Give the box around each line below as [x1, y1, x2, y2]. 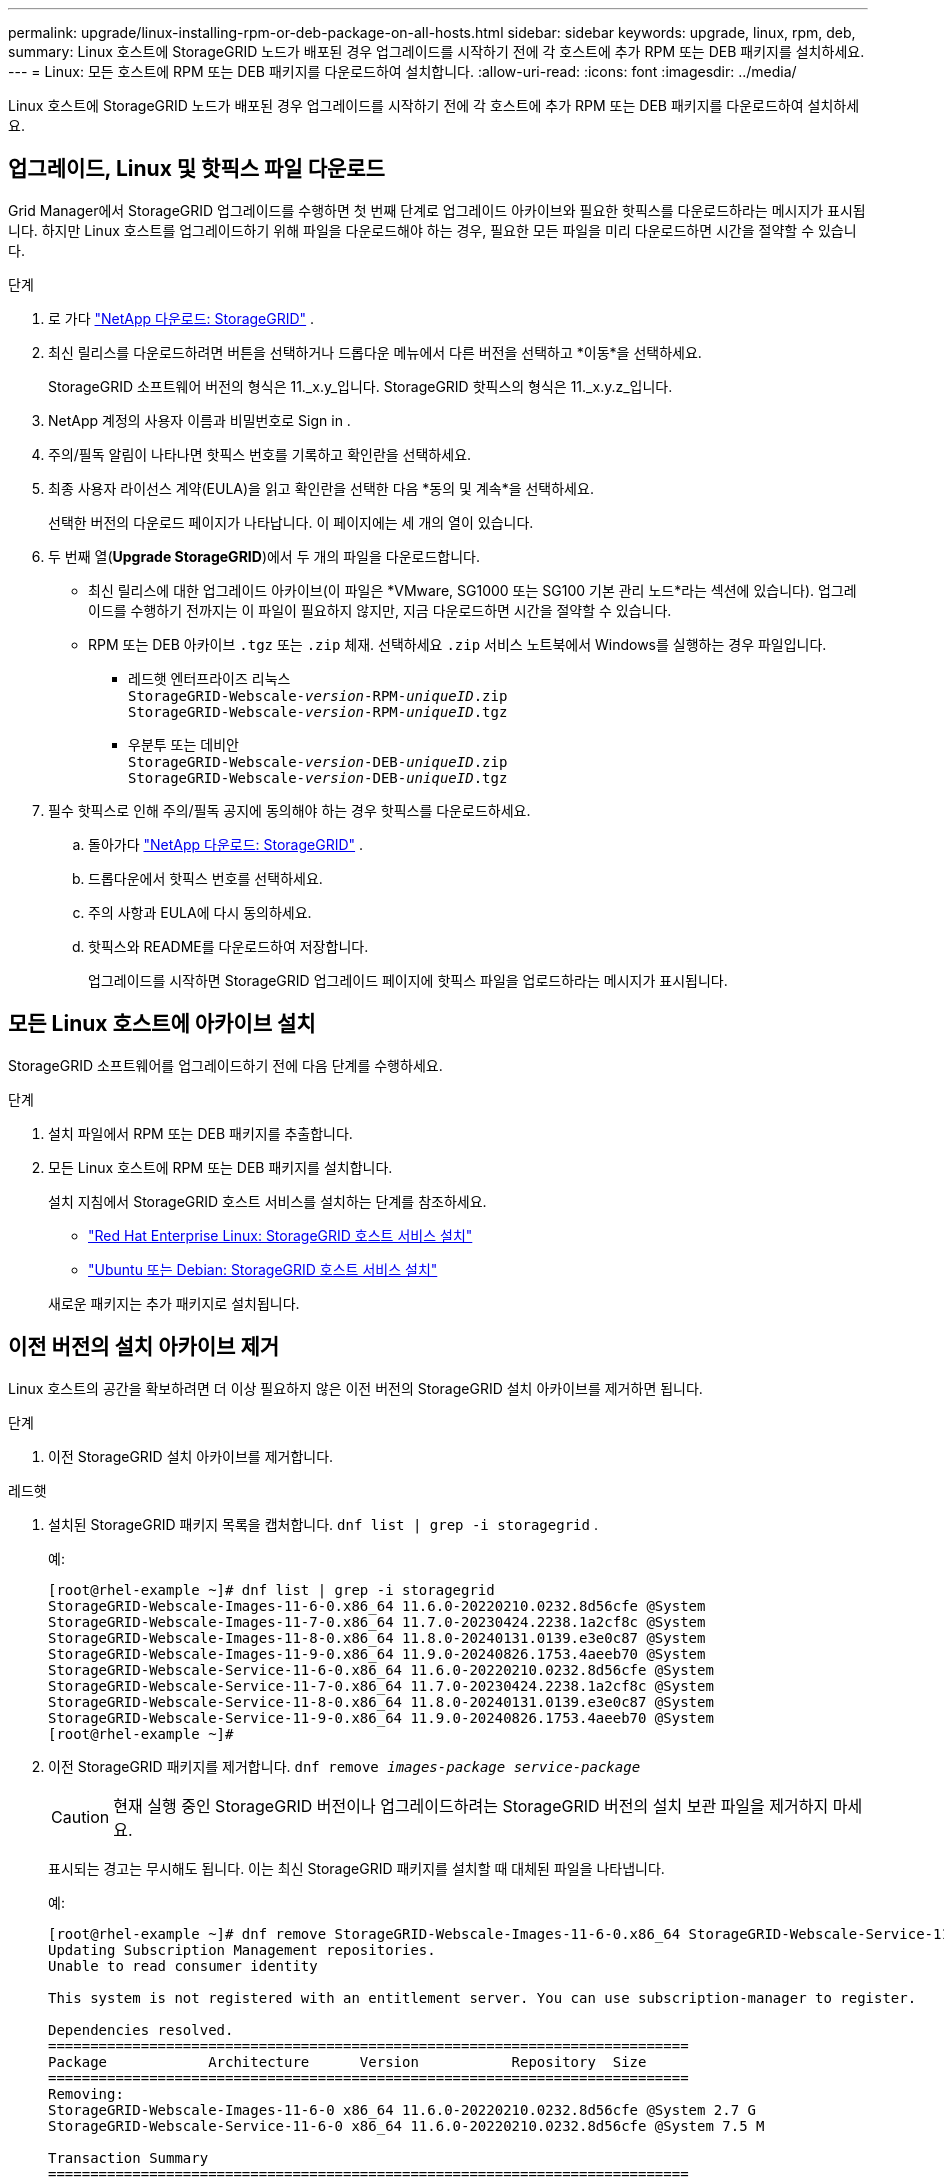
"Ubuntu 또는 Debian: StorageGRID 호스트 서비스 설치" [88, 1260, 438, 1278]
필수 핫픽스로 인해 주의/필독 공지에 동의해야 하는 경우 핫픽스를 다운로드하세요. [48, 801, 531, 819]
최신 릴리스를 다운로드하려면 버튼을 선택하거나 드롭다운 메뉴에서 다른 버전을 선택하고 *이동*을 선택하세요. [48, 343, 702, 361]
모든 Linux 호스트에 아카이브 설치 [8, 1011, 316, 1037]
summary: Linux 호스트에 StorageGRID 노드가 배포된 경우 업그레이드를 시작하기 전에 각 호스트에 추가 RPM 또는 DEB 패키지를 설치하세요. [8, 43, 865, 60]
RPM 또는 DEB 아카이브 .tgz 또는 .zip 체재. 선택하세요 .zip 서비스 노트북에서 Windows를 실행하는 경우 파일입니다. [88, 635, 827, 653]
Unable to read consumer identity [48, 1957, 318, 1974]
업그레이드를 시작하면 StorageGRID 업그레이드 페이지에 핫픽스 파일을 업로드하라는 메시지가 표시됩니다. [88, 971, 728, 989]
